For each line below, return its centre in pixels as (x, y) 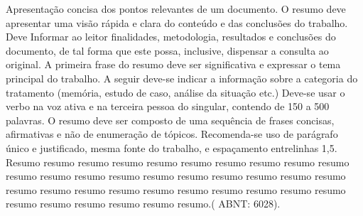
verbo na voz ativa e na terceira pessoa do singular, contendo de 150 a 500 (168, 106)
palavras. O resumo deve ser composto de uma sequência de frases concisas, (170, 120)
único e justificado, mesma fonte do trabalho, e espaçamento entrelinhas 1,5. (172, 147)
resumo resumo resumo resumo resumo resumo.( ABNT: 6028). (143, 204)
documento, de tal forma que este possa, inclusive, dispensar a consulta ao (167, 50)
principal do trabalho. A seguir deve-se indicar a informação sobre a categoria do (182, 78)
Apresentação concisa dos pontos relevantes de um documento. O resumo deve (176, 9)
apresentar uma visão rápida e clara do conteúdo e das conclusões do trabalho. (177, 22)
